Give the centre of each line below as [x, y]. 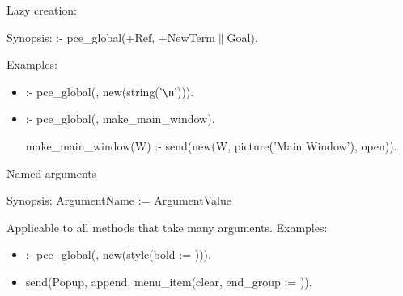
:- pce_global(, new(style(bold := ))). [118, 254]
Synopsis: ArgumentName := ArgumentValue [119, 200]
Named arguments [52, 173]
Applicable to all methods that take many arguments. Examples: [167, 227]
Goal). [242, 37]
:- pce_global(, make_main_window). [120, 118]
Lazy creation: [42, 10]
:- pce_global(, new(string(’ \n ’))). [110, 91]
